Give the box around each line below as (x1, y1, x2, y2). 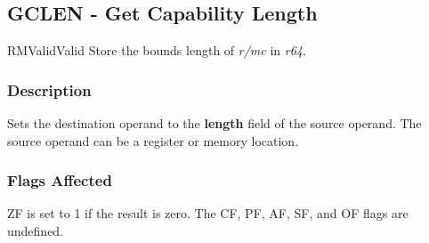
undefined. (7, 222, 64, 240)
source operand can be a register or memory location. (7, 131, 299, 150)
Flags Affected (7, 169, 112, 191)
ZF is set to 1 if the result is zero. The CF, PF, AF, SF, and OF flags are (7, 204, 409, 223)
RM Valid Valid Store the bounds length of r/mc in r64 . (7, 41, 306, 60)
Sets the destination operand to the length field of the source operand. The (7, 114, 422, 133)
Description (7, 78, 92, 101)
